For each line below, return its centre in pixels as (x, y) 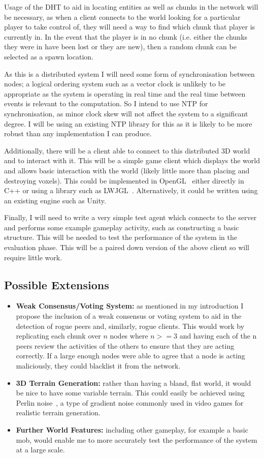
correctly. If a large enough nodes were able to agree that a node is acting (130, 356)
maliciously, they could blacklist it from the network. (98, 366)
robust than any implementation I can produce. (78, 133)
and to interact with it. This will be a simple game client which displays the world (132, 160)
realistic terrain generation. (58, 413)
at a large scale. (40, 450)
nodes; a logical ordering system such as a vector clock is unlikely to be (115, 84)
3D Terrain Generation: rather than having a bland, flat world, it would (134, 383)
